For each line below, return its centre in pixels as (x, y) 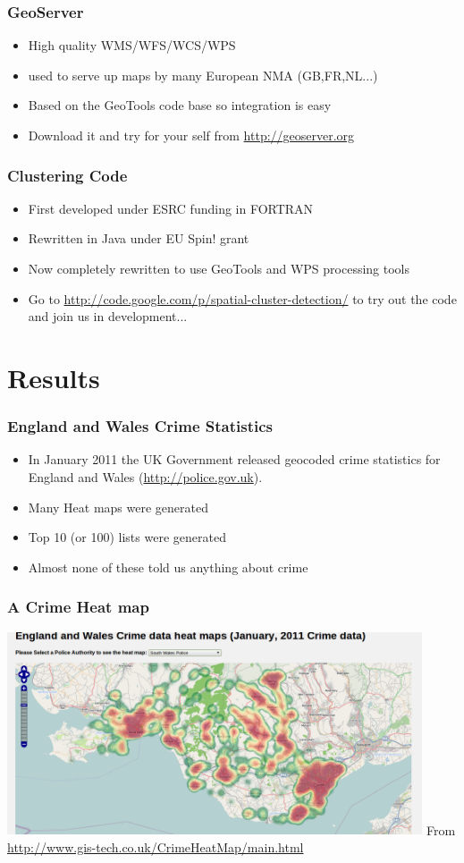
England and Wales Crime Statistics (140, 426)
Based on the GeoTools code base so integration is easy (180, 105)
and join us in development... (108, 316)
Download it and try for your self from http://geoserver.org (191, 135)
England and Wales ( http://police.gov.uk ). (145, 476)
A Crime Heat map (78, 607)
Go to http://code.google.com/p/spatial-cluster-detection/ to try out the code (242, 298)
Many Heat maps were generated (118, 507)
